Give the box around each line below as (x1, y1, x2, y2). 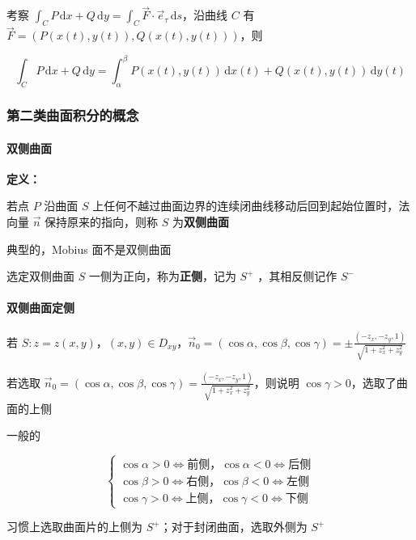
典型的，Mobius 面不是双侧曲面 (6, 240, 172, 257)
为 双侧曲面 (172, 213, 230, 230)
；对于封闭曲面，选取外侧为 (159, 518, 308, 535)
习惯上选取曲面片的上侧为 (6, 518, 142, 535)
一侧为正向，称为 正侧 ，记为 (88, 268, 236, 285)
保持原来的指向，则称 (45, 213, 159, 230)
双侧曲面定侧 (6, 299, 74, 316)
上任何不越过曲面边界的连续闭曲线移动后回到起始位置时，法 (92, 197, 410, 214)
